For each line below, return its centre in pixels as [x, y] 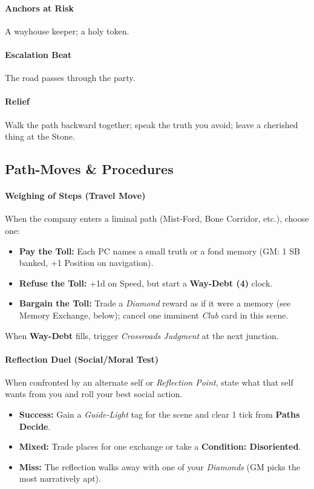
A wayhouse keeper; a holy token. [67, 31]
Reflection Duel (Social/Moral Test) [82, 359]
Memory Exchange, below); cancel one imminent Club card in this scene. [154, 315]
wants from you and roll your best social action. [94, 394]
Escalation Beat [38, 54]
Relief [17, 101]
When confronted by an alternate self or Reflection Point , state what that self [149, 382]
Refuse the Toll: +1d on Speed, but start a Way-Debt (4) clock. [146, 283]
